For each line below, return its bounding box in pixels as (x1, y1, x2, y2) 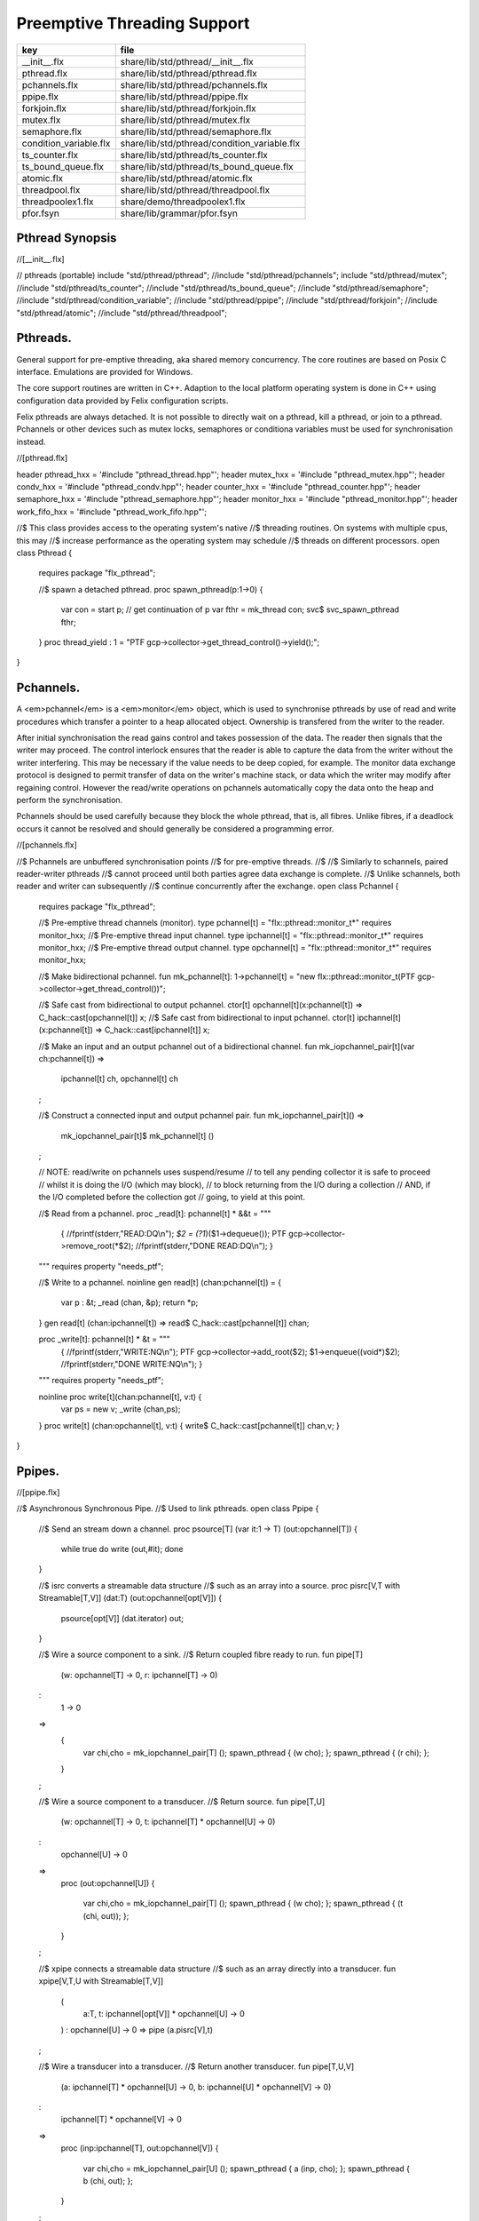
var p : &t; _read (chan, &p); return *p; (60, 1297, 199, 1308)
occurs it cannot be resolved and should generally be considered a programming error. (16, 823, 334, 834)
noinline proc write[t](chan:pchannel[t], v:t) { (38, 1391, 202, 1402)
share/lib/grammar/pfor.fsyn (120, 207, 239, 219)
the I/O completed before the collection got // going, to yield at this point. (38, 1191, 306, 1203)
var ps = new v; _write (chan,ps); (60, 1404, 181, 1414)
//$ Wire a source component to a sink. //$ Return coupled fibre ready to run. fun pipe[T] (38, 1649, 364, 1660)
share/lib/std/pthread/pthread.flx (120, 67, 257, 79)
